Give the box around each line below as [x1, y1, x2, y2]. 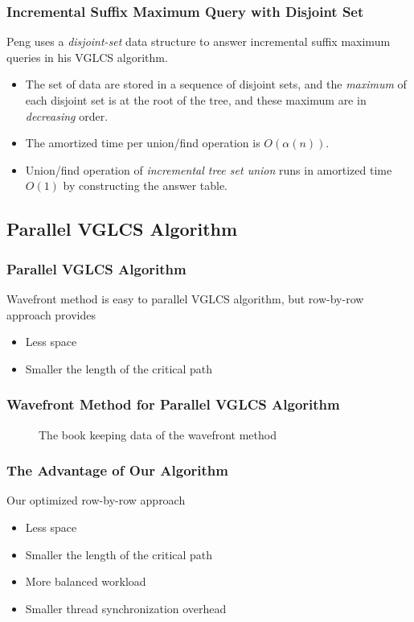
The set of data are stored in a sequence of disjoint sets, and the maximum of [25, 76, 407, 93]
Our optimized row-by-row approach [6, 492, 186, 509]
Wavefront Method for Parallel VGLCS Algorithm [6, 394, 340, 414]
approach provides [6, 306, 96, 323]
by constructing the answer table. [63, 177, 228, 194]
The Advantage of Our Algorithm [6, 460, 228, 480]
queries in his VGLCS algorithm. [6, 48, 168, 65]
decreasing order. [25, 107, 109, 124]
